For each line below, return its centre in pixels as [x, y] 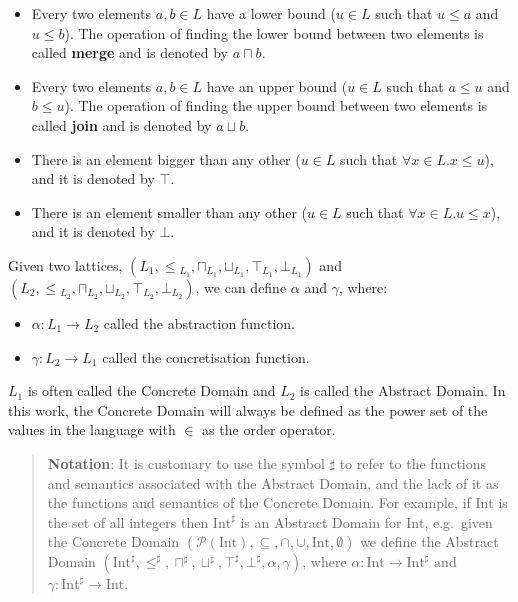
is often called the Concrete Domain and [151, 390]
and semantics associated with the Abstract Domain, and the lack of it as [273, 482]
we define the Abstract [429, 541]
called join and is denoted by [121, 124]
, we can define [241, 286]
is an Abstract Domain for [321, 521]
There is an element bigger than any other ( [166, 158]
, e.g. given [458, 521]
